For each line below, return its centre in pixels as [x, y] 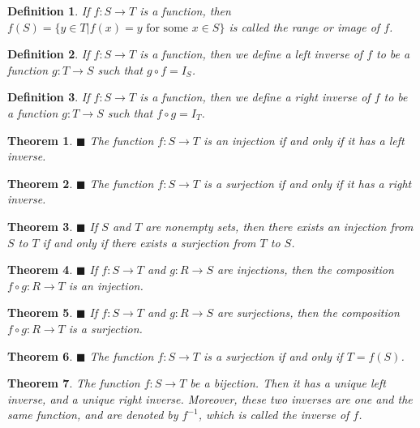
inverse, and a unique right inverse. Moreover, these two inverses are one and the [210, 398]
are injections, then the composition [306, 270]
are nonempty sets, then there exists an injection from [279, 226]
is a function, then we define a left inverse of [251, 54]
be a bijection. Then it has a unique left [288, 383]
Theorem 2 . [40, 183]
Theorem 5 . [40, 312]
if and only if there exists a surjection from [149, 242]
